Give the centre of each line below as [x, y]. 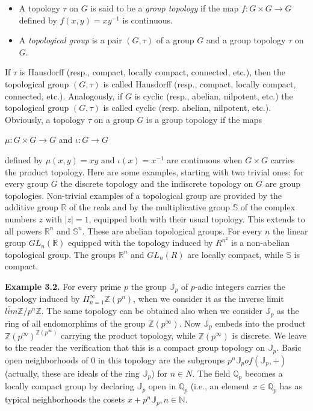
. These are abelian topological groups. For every [172, 231]
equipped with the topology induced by [141, 243]
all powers [23, 231]
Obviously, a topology [45, 119]
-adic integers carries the [240, 286]
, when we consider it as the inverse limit [209, 299]
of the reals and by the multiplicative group [150, 207]
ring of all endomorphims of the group [75, 323]
